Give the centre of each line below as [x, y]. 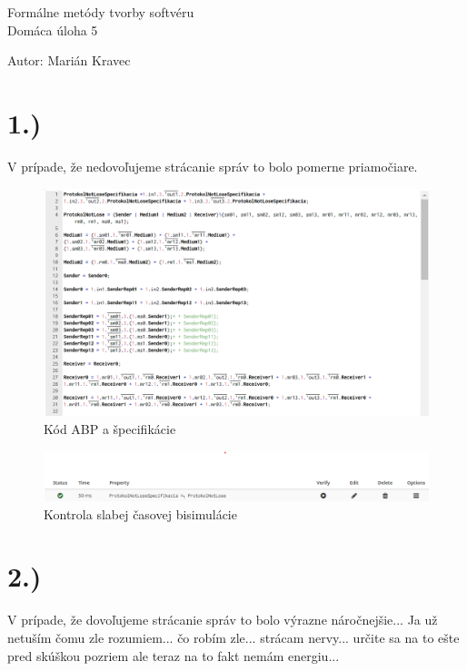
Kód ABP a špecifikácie [110, 429]
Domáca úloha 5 [53, 30]
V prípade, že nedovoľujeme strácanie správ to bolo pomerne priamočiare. [213, 166]
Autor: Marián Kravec [69, 60]
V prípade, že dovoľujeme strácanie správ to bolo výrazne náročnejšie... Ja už [223, 620]
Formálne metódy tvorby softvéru [101, 12]
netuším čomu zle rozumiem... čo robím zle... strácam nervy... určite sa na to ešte [233, 637]
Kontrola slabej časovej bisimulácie [140, 513]
